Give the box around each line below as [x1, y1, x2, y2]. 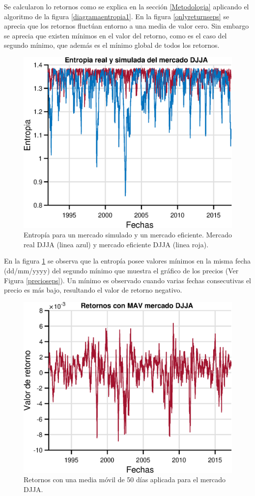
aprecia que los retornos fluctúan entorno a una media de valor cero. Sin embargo [4, 21, 249, 31]
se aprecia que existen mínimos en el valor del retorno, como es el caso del [4, 30, 227, 40]
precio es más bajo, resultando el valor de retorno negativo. [4, 285, 182, 295]
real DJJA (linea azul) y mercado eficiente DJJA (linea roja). [24, 239, 209, 249]
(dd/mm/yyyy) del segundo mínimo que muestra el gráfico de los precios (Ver [4, 265, 239, 275]
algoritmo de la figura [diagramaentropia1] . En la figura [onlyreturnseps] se [4, 11, 229, 21]
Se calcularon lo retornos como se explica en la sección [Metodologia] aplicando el [4, 1, 249, 11]
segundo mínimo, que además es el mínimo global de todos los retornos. [4, 40, 220, 50]
